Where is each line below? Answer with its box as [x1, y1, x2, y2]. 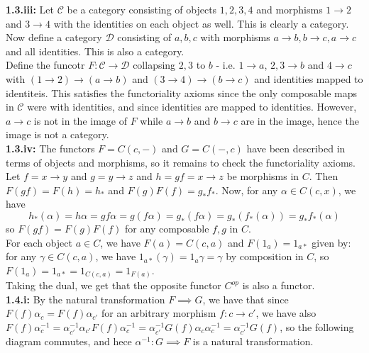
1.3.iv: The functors [6, 140, 95, 155]
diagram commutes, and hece [6, 334, 132, 349]
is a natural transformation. [192, 334, 314, 349]
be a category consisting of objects [67, 2, 217, 16]
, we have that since [202, 291, 289, 306]
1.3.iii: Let [6, 2, 54, 16]
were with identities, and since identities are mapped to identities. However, [27, 99, 357, 114]
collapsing [133, 57, 176, 72]
